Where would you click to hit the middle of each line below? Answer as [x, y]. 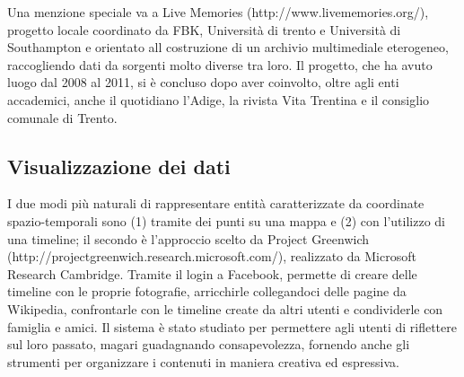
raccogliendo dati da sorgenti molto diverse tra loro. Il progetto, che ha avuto [220, 64]
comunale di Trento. [62, 117]
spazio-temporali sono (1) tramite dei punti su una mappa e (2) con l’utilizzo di [226, 220]
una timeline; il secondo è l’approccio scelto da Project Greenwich [188, 238]
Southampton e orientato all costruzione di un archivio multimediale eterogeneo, [228, 47]
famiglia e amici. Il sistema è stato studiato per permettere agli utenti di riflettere [232, 326]
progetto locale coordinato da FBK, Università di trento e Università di [204, 29]
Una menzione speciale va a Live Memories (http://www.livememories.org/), [218, 12]
